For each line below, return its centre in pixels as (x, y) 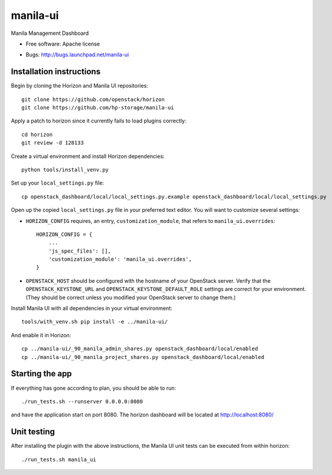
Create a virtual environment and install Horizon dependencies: (88, 156)
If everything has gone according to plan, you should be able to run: (94, 388)
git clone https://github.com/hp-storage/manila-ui (98, 108)
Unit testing (33, 432)
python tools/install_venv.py (65, 169)
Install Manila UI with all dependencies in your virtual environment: (92, 308)
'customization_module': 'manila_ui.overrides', (120, 259)
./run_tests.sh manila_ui (59, 459)
